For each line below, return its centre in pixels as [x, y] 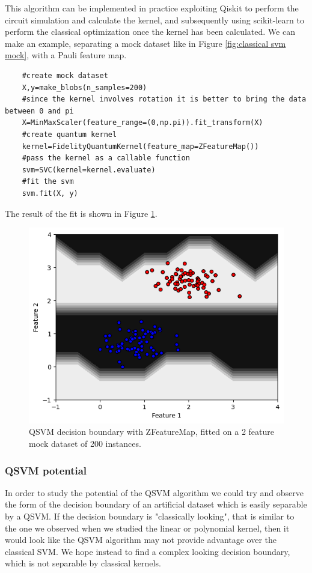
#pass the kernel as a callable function [106, 158]
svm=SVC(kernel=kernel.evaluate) [89, 170]
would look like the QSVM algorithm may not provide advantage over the [141, 540]
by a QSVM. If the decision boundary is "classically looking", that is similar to [150, 516]
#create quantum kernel [69, 134]
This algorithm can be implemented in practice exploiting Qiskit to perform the [152, 8]
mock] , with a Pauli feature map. [66, 55]
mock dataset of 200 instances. [85, 444]
